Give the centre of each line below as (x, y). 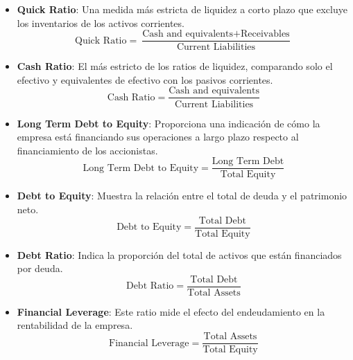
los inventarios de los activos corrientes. (101, 22)
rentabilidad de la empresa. (75, 325)
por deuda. (40, 268)
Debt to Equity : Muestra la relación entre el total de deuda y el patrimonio (182, 196)
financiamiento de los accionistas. (87, 150)
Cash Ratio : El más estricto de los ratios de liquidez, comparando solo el (175, 66)
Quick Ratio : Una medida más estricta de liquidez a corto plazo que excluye (182, 9)
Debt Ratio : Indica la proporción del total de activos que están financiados (179, 254)
